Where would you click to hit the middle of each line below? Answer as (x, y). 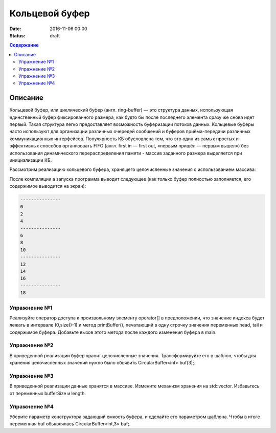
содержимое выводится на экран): (48, 186)
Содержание (24, 45)
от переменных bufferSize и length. (48, 393)
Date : (15, 29)
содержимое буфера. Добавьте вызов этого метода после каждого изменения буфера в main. (113, 332)
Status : (17, 35)
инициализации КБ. (31, 160)
